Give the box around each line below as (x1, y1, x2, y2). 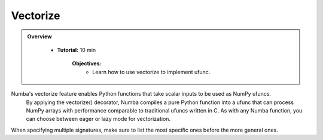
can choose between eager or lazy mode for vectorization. (26, 115, 170, 123)
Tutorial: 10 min (57, 46, 96, 53)
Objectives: (72, 60, 102, 67)
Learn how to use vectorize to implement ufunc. (92, 68, 211, 75)
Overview (27, 33, 52, 40)
